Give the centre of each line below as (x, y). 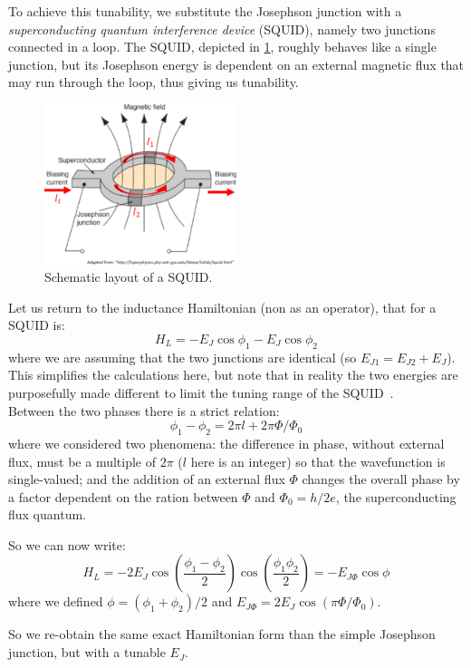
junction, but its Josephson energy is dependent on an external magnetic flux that (236, 64)
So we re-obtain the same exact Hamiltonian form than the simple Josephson (222, 634)
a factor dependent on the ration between (123, 496)
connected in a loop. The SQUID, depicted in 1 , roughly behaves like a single (222, 47)
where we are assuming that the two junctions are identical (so (183, 357)
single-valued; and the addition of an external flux (147, 479)
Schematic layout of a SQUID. (129, 277)
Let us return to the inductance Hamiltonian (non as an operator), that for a (222, 307)
